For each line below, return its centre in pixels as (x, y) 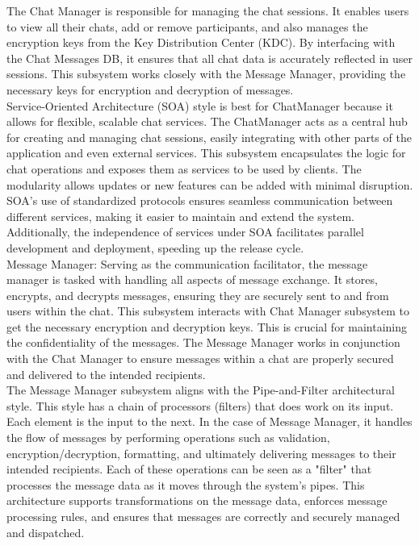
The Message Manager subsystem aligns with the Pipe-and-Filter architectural (201, 390)
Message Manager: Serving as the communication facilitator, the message (187, 263)
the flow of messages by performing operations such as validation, (168, 438)
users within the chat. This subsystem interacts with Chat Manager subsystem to (208, 311)
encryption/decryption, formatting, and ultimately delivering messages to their (201, 453)
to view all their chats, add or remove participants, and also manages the (187, 26)
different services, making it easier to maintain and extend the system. (180, 216)
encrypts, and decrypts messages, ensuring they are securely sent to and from (198, 295)
